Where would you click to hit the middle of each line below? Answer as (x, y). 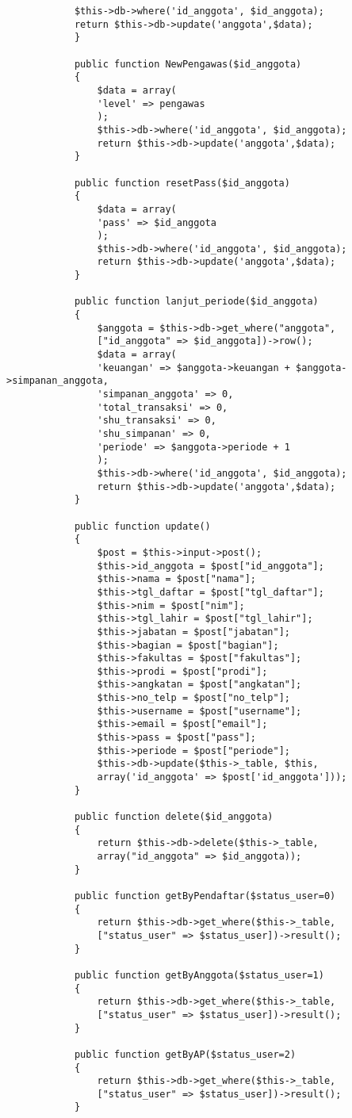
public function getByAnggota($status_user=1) (199, 975)
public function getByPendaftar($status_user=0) (205, 896)
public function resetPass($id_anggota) (182, 183)
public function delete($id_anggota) (174, 817)
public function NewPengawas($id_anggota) (188, 64)
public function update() (142, 526)
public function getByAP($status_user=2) (185, 1054)
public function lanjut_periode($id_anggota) (196, 302)
